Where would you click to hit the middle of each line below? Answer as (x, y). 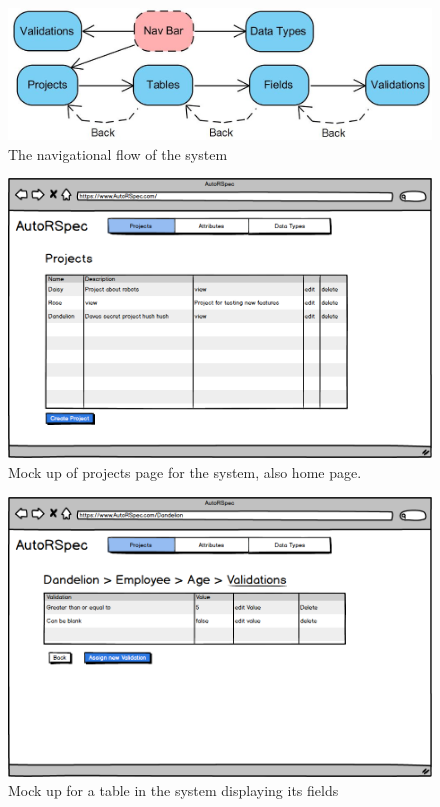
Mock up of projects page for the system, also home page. (185, 471)
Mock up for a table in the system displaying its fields (173, 790)
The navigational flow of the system (118, 153)
